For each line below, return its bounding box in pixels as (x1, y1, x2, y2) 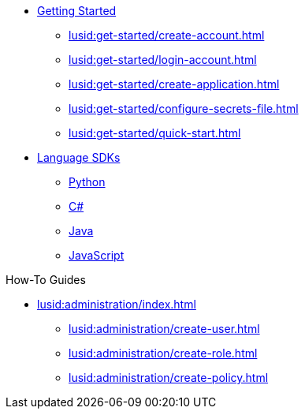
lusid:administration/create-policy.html (69, 371, 269, 384)
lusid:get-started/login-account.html (69, 53, 257, 66)
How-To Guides (6, 273, 86, 286)
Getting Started (37, 4, 117, 17)
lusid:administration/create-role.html (69, 346, 258, 360)
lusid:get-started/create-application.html (69, 77, 280, 91)
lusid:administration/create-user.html (69, 322, 260, 335)
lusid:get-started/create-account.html (69, 28, 265, 42)
